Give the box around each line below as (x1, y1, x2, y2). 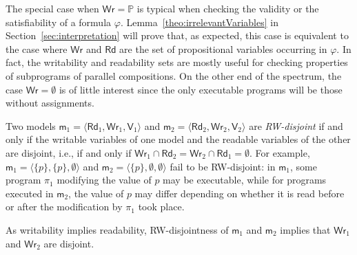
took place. (138, 199, 185, 214)
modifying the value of (57, 173, 152, 187)
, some (290, 159, 317, 173)
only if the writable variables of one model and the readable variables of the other (6, 132, 351, 146)
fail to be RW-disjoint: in (170, 159, 276, 173)
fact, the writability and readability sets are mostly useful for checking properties (6, 55, 348, 69)
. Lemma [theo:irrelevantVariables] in (120, 14, 278, 29)
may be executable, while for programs (163, 173, 327, 187)
